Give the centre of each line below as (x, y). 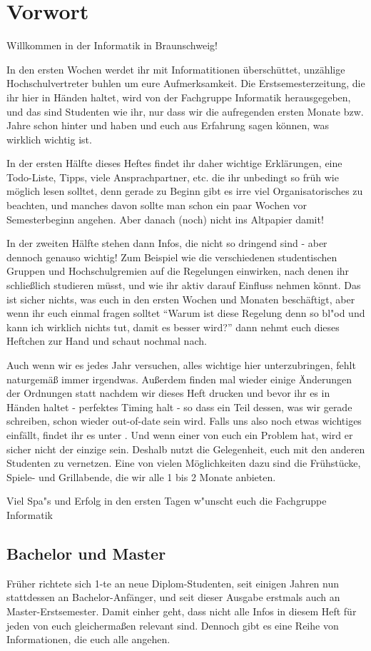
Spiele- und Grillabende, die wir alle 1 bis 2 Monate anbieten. (141, 476)
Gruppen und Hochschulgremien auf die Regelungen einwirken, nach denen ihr (178, 271)
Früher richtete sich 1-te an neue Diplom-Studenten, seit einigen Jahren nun (173, 583)
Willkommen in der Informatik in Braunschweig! (112, 45)
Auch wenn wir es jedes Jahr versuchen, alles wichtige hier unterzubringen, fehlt (181, 365)
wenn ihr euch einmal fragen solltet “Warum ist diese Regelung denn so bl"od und (186, 313)
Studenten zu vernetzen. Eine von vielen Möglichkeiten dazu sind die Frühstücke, (184, 463)
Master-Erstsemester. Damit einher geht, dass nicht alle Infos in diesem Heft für (182, 611)
